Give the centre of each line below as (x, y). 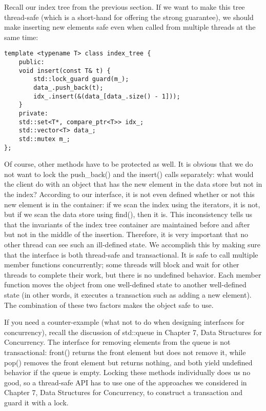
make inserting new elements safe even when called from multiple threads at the (130, 27)
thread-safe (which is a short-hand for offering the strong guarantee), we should (129, 17)
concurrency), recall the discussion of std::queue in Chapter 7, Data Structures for (133, 332)
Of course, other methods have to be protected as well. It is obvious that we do (129, 164)
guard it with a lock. (36, 402)
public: (32, 62)
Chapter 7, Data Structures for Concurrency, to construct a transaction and (124, 392)
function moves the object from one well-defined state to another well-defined (125, 285)
